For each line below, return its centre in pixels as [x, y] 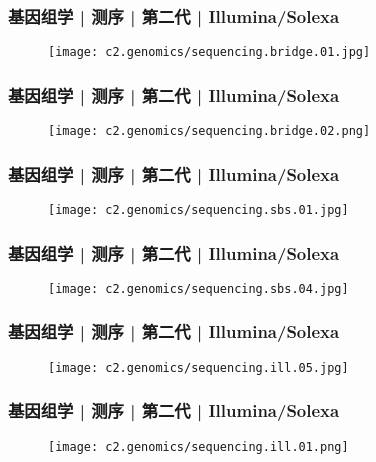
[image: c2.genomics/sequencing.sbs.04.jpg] [198, 288]
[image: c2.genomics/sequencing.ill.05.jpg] [198, 367]
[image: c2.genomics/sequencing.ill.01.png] [198, 446]
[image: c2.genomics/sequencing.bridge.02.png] [209, 131]
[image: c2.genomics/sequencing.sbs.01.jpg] [198, 209]
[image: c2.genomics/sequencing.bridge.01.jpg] [209, 52]
